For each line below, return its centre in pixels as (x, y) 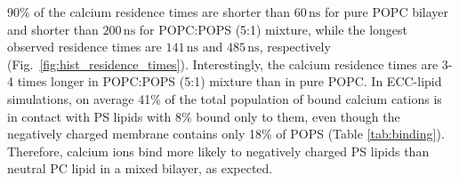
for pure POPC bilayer (387, 12)
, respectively (295, 47)
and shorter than (53, 29)
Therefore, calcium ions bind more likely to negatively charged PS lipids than (218, 151)
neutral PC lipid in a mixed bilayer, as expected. (140, 168)
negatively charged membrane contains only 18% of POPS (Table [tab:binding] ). (226, 134)
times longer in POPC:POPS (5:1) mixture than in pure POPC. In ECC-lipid (229, 81)
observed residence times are (85, 47)
